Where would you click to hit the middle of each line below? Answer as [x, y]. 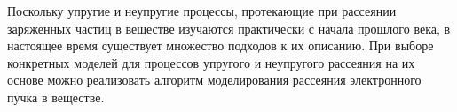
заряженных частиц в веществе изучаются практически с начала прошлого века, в [229, 28]
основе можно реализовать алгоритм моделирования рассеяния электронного [214, 80]
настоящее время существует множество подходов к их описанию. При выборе [221, 45]
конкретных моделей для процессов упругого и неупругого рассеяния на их [211, 62]
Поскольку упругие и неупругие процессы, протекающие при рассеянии [202, 11]
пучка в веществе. [56, 97]
